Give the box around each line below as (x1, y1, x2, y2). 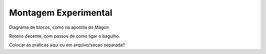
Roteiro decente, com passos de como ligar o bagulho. (9, 33, 120, 39)
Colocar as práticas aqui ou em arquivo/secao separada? (9, 42, 125, 48)
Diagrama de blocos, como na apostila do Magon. (9, 24, 110, 30)
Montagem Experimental (9, 7, 113, 18)
